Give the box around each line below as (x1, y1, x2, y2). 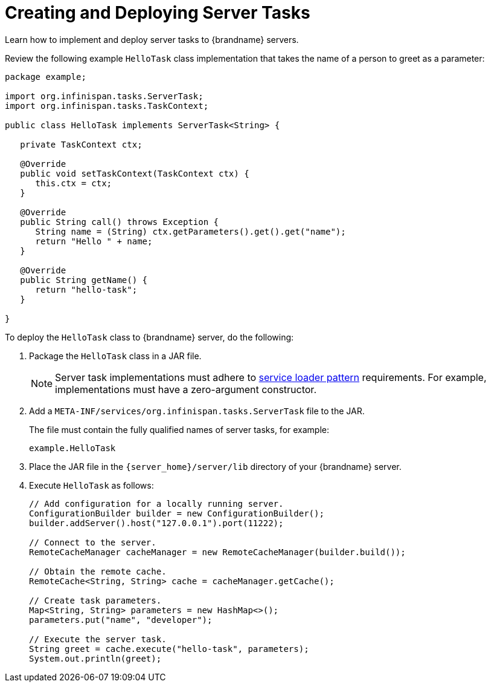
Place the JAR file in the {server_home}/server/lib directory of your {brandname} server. (29, 461, 402, 472)
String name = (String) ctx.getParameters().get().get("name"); (35, 226, 346, 236)
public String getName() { (20, 275, 148, 285)
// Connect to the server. (29, 537, 156, 547)
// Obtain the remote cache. (29, 566, 167, 576)
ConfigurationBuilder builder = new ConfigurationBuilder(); (29, 508, 324, 518)
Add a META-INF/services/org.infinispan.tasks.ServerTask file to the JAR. (29, 405, 365, 416)
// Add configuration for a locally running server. (29, 498, 284, 509)
